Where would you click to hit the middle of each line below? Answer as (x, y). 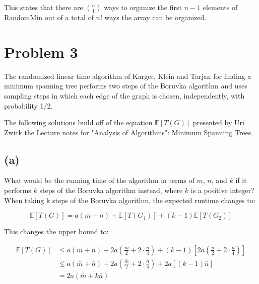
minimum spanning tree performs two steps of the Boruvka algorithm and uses (126, 86)
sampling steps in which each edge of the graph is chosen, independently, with (124, 95)
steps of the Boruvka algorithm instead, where (111, 190)
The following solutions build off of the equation (78, 122)
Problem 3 (41, 52)
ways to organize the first (143, 7)
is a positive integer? (222, 190)
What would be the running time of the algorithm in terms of (99, 180)
